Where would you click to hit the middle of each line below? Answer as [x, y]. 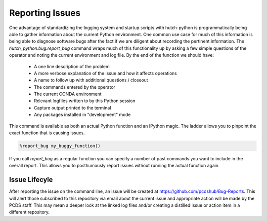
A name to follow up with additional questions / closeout [91, 80]
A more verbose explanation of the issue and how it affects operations [105, 73]
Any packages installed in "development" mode [82, 115]
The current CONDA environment [68, 94]
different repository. [29, 212]
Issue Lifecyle [31, 180]
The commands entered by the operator [75, 87]
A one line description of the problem [72, 66]
